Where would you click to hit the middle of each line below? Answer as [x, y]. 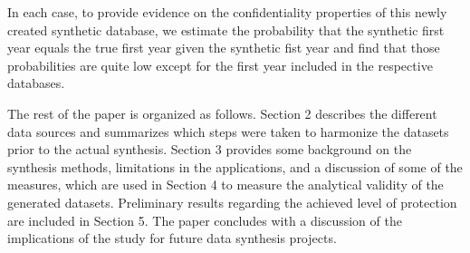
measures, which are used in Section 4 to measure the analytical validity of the [225, 185]
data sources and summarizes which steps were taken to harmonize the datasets [228, 131]
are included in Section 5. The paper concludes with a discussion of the [205, 220]
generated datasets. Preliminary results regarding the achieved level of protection [232, 202]
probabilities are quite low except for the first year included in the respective [220, 65]
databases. [36, 83]
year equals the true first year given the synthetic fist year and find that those [224, 48]
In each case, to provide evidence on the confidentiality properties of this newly [227, 12]
